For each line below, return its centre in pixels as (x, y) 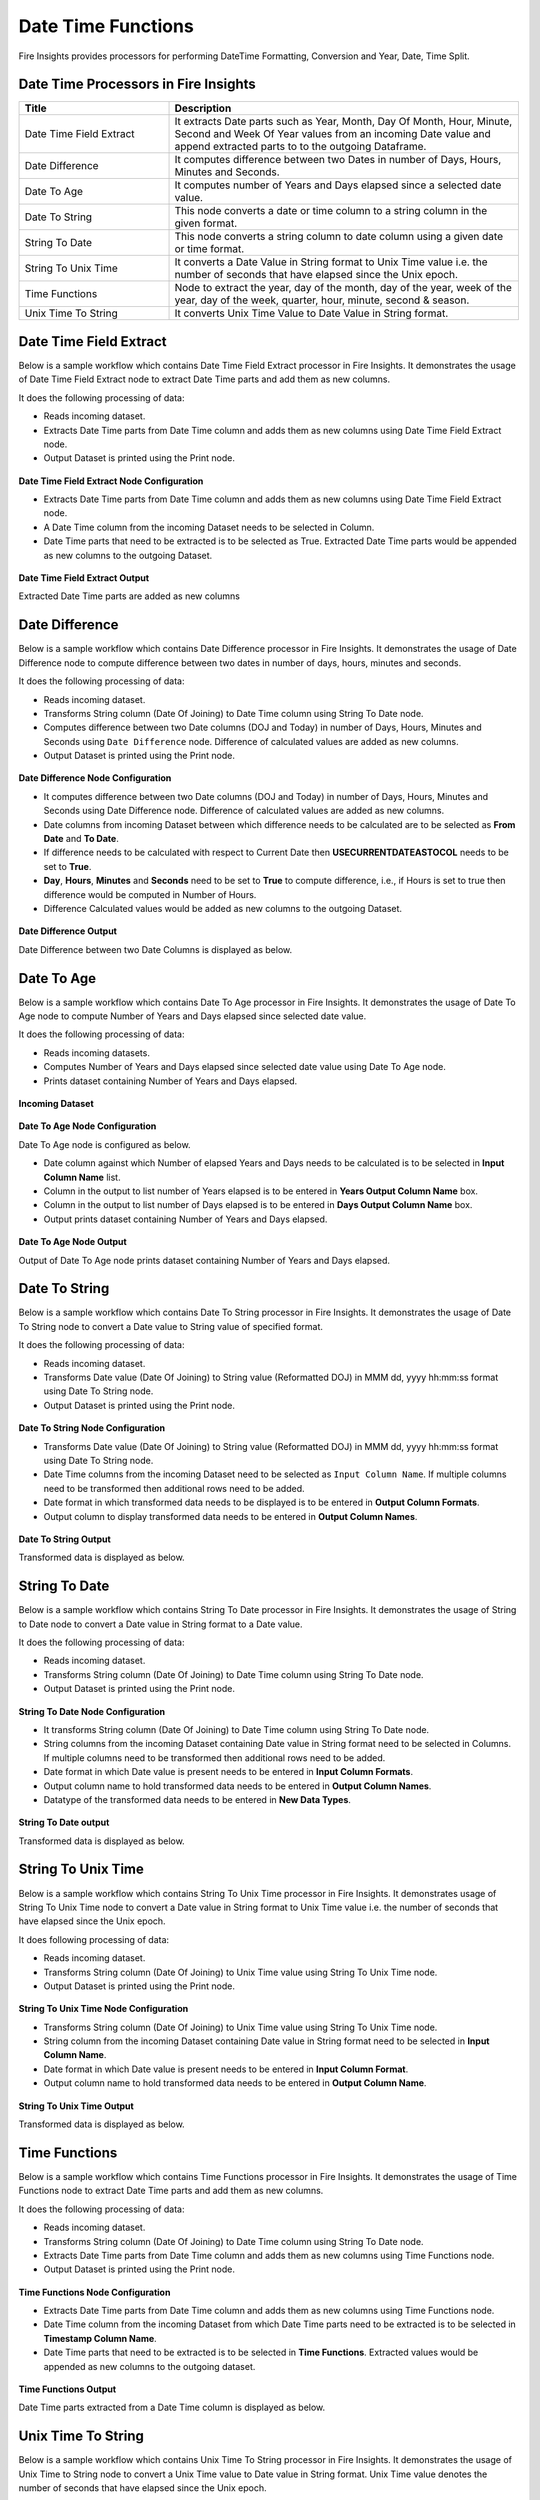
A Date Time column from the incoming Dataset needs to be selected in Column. (209, 527)
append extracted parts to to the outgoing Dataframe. (300, 147)
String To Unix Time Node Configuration (103, 2009)
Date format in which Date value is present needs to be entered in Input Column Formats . (228, 1772)
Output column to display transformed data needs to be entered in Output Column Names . (230, 1516)
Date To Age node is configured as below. (104, 1144)
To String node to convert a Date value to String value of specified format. (171, 1326)
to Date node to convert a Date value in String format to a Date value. (161, 1624)
